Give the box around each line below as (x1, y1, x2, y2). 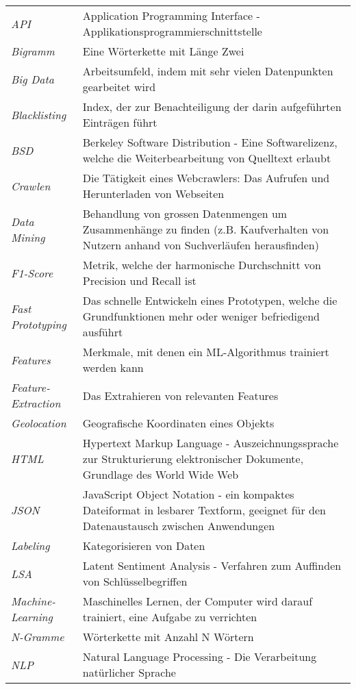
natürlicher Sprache (82, 664, 176, 680)
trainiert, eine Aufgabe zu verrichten (82, 609, 257, 625)
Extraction (11, 395, 61, 411)
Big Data (11, 71, 55, 87)
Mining (11, 229, 45, 245)
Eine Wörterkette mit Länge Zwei (82, 43, 244, 59)
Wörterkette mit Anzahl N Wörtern (82, 629, 254, 644)
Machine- (11, 593, 56, 609)
